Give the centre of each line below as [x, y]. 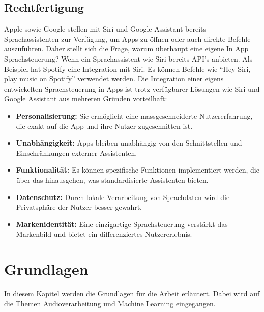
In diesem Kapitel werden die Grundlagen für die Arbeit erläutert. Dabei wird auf [132, 293]
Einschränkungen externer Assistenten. [77, 152]
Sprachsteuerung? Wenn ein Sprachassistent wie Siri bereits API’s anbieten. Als [128, 58]
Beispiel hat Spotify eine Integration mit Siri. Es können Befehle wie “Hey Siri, [127, 68]
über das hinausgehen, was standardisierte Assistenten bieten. [112, 179]
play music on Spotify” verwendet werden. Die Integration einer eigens [114, 79]
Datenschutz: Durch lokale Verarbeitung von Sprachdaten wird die [123, 197]
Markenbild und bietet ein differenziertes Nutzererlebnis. [104, 234]
